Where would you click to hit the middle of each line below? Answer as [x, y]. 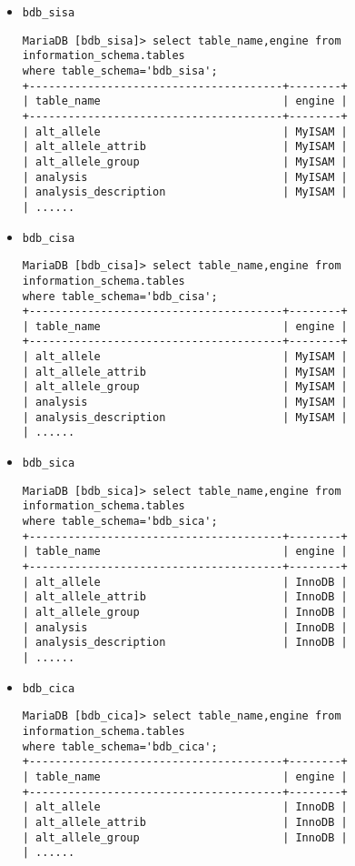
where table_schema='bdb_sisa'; [120, 70]
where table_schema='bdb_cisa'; [120, 296]
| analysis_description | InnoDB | [185, 643]
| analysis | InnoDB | [185, 627]
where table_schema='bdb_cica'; [120, 746]
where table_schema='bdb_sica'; [120, 522]
